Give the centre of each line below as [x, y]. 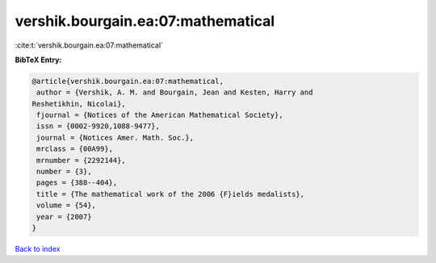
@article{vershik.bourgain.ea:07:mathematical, [128, 81]
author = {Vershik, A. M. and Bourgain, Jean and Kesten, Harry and [175, 92]
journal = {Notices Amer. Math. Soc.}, [115, 138]
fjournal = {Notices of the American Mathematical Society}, [160, 115]
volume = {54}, [67, 205]
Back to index [38, 248]
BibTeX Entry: [38, 60]
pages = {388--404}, [77, 183]
